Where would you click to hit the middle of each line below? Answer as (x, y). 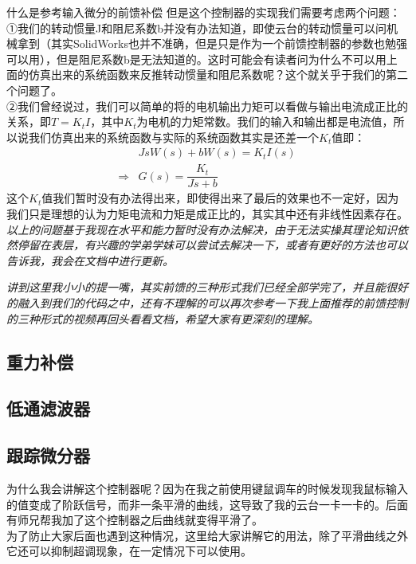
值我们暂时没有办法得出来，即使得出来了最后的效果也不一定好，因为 (220, 198)
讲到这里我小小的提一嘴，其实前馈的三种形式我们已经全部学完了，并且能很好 (207, 287)
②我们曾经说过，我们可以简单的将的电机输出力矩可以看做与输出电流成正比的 (207, 106)
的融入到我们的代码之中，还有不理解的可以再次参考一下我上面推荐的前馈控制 (207, 303)
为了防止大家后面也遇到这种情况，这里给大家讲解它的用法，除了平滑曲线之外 (207, 535)
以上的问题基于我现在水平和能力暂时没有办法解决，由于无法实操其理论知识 (202, 229)
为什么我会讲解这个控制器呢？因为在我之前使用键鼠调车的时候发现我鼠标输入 (207, 488)
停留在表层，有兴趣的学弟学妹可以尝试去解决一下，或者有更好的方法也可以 (212, 245)
